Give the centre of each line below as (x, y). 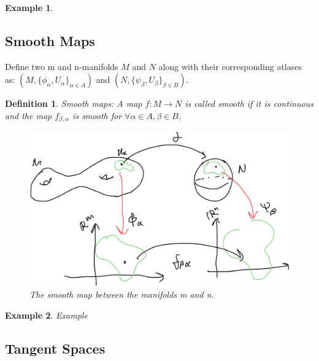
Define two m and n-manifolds (62, 66)
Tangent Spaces (55, 348)
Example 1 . (29, 7)
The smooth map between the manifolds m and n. (122, 294)
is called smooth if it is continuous (249, 103)
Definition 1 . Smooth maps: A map (74, 103)
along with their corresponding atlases (230, 66)
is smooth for (97, 115)
